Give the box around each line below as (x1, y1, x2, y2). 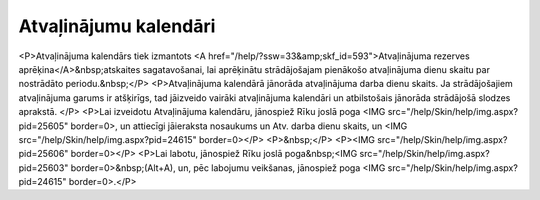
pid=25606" (18, 148, 69, 160)
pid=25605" (18, 120, 69, 132)
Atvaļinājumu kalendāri (18, 15, 216, 37)
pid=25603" (18, 161, 69, 174)
